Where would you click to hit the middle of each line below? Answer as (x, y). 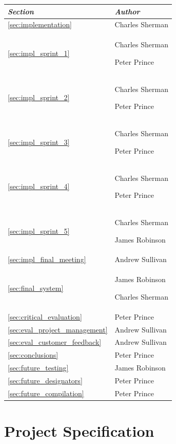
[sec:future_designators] (45, 380)
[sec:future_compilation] (46, 393)
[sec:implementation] (40, 24)
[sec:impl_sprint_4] (39, 186)
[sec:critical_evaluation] (45, 316)
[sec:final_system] (36, 288)
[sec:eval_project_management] (58, 329)
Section (21, 11)
